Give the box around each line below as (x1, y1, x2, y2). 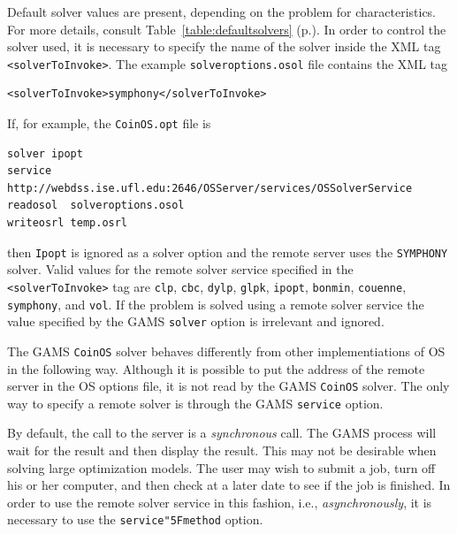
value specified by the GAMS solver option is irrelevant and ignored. (7, 312, 385, 331)
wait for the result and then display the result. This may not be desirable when (7, 441, 437, 460)
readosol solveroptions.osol (7, 199, 185, 212)
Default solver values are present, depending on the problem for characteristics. (7, 3, 437, 20)
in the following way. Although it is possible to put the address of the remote (7, 359, 425, 378)
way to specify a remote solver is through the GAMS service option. (7, 393, 384, 412)
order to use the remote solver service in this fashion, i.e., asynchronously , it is (7, 492, 432, 511)
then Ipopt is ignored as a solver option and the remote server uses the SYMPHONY (7, 242, 448, 261)
